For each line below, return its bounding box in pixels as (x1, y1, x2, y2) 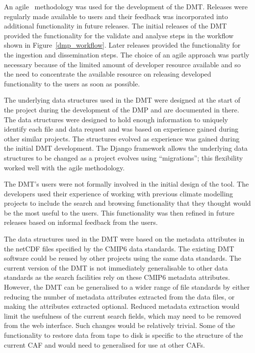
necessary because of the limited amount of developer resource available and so (4, 59, 241, 69)
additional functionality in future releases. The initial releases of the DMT (4, 21, 227, 31)
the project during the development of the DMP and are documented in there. (4, 104, 239, 114)
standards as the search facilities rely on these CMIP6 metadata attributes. (4, 272, 230, 282)
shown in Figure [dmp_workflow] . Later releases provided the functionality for (4, 40, 241, 50)
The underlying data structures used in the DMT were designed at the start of (4, 95, 240, 105)
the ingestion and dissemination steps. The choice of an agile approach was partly (4, 49, 250, 59)
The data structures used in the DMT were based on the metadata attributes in (4, 234, 245, 244)
